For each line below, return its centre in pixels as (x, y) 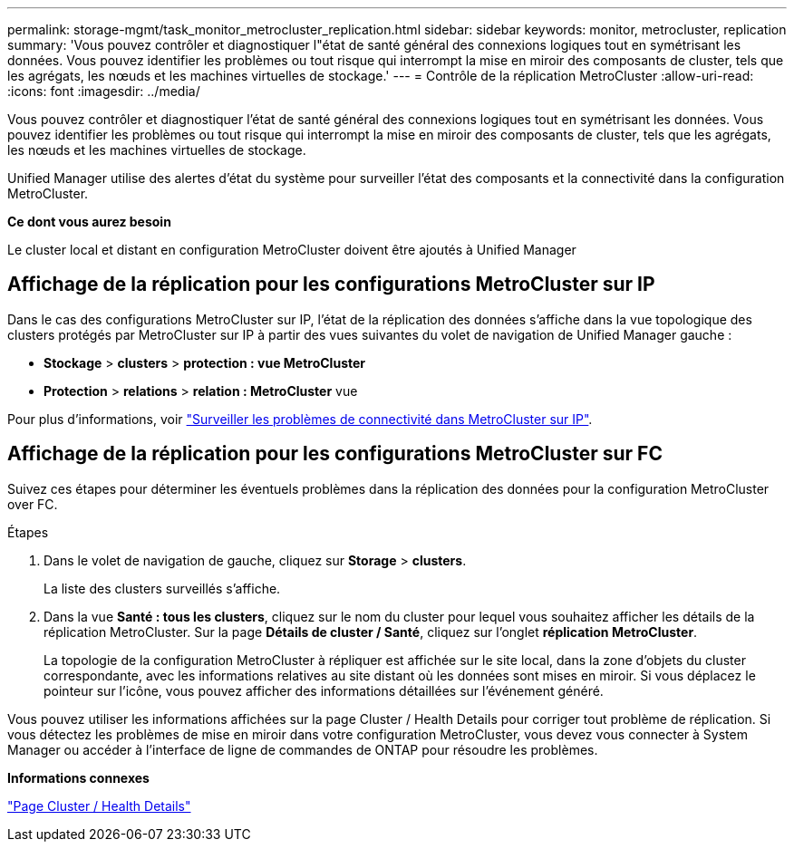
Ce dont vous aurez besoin (89, 222)
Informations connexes (78, 777)
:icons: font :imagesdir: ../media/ (104, 91)
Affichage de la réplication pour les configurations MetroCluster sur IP (331, 285)
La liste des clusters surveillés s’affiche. (162, 588)
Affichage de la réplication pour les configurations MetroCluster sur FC (335, 454)
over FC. (33, 504)
